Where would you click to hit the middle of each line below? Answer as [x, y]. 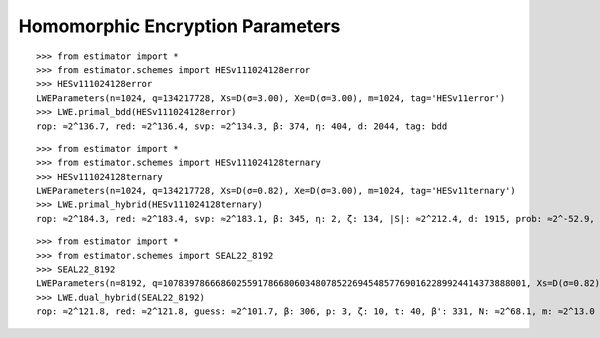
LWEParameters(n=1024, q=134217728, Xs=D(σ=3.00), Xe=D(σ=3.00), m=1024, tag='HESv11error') [271, 98]
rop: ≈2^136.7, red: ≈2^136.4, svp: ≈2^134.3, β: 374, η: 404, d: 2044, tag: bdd [242, 126]
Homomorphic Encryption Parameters [179, 26]
